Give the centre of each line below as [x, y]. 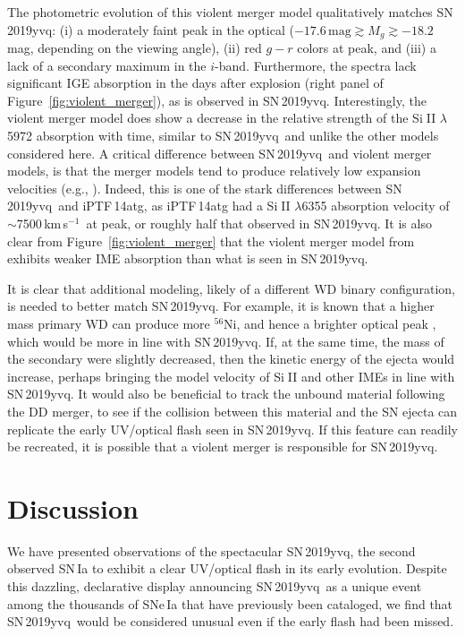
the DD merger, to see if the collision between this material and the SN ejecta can [232, 411]
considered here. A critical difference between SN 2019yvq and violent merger [220, 153]
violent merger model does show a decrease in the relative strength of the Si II [222, 118]
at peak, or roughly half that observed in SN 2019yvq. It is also [259, 223]
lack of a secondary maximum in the [107, 65]
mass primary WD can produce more [109, 323]
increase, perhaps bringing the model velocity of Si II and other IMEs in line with [231, 376]
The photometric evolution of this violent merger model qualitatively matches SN [230, 12]
